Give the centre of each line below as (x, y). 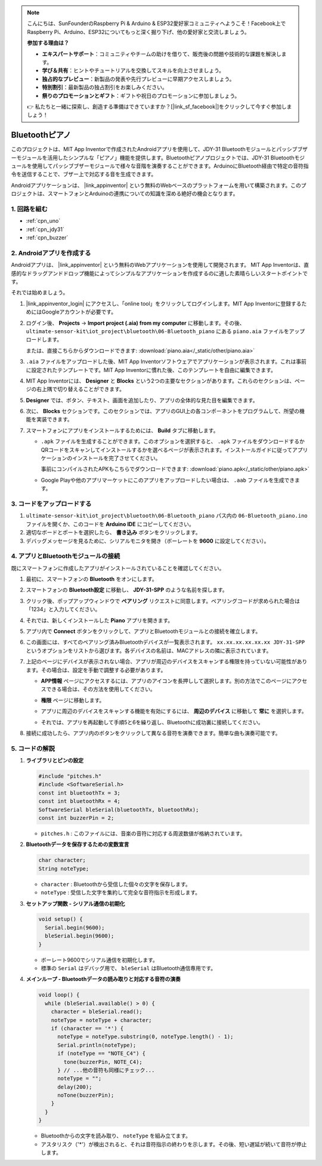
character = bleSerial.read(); (97, 1012)
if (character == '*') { (87, 1028)
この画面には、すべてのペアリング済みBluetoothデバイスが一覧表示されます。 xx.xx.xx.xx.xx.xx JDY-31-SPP (165, 642)
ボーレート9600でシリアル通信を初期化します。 (99, 960)
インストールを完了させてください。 (116, 458)
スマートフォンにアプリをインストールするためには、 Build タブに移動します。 (122, 430)
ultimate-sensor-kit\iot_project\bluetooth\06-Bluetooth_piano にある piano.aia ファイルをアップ (165, 331)
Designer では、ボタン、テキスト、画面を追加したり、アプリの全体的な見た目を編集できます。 (142, 400)
